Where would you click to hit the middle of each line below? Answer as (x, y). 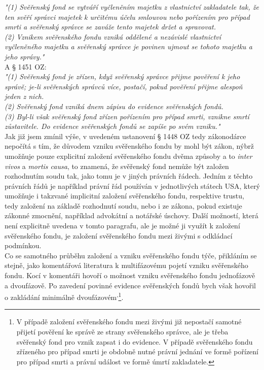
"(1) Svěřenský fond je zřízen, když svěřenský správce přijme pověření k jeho (122, 76)
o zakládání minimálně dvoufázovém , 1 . (64, 296)
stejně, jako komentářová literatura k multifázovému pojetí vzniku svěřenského (126, 265)
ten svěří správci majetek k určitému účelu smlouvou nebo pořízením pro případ (127, 16)
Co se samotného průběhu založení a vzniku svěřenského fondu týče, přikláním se (131, 255)
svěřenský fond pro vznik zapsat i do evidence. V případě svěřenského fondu (135, 341)
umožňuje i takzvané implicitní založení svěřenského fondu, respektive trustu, (124, 196)
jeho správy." (25, 56)
